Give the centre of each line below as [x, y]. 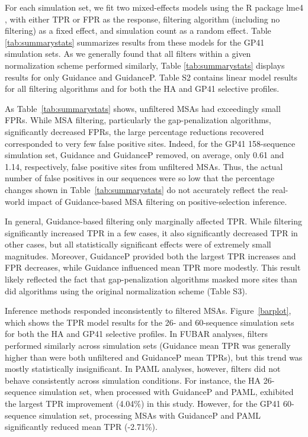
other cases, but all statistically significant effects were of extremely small [138, 244]
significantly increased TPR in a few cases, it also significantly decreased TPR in [151, 232]
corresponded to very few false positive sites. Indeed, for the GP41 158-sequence [150, 143]
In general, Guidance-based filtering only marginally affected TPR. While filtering [154, 221]
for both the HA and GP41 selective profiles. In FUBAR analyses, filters [136, 334]
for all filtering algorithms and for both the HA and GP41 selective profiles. [142, 89]
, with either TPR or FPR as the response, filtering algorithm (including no [142, 19]
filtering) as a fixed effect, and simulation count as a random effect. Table [138, 30]
